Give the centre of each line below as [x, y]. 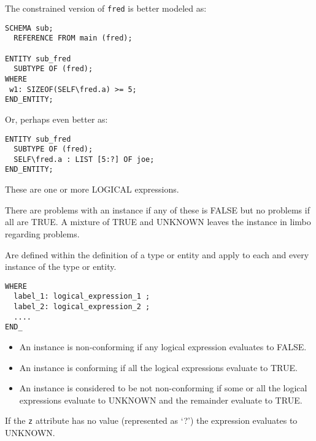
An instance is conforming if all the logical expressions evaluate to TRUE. [158, 367]
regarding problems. [42, 233]
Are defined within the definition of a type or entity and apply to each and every [157, 254]
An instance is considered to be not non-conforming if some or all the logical [163, 388]
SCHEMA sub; [29, 28]
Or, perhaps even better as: [56, 119]
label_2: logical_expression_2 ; [82, 307]
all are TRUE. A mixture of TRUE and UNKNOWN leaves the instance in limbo [158, 222]
